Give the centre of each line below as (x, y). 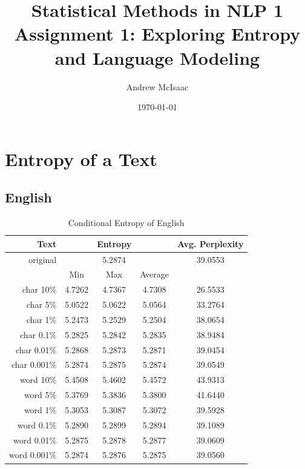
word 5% (40, 395)
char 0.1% (38, 334)
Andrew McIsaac (157, 86)
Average (155, 274)
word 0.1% (37, 424)
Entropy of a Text (81, 158)
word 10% (38, 380)
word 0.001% (33, 455)
